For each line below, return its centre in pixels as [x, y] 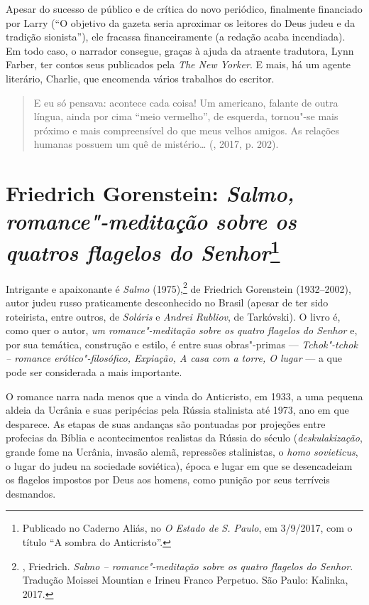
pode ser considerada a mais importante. [94, 371]
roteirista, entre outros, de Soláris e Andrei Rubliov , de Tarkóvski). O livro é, [173, 316]
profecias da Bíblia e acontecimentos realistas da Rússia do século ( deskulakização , [184, 438]
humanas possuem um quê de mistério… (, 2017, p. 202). [156, 144]
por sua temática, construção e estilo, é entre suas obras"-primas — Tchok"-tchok [182, 344]
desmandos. [31, 493]
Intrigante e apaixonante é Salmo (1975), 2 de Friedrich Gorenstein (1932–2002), [178, 287]
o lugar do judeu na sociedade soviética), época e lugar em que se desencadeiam [179, 465]
